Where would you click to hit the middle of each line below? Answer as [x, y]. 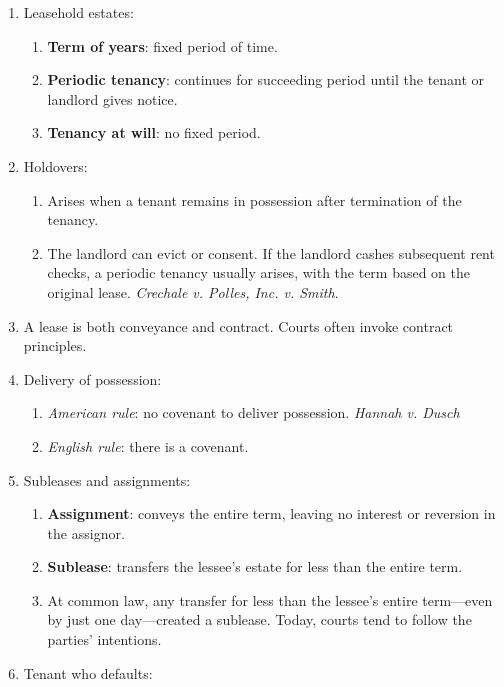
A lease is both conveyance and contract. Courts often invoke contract [238, 325]
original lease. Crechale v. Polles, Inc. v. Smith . [193, 291]
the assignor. [86, 532]
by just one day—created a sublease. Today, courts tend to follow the [259, 619]
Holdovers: [55, 165]
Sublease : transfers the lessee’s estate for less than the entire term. [255, 566]
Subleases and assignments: [107, 479]
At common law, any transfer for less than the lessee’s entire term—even [270, 599]
